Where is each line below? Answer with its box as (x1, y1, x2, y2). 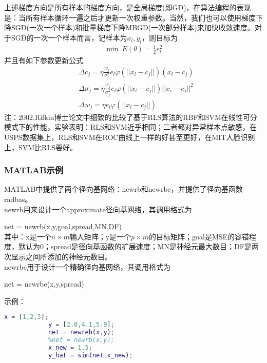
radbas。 (4, 194, 32, 205)
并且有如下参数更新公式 (4, 54, 83, 65)
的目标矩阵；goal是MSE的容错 (148, 231, 250, 241)
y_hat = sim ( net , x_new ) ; (48, 351, 133, 359)
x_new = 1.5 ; (48, 344, 92, 351)
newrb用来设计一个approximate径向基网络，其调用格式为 (4, 204, 192, 214)
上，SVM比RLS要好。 (4, 142, 77, 152)
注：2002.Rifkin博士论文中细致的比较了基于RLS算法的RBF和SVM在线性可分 (4, 111, 257, 122)
